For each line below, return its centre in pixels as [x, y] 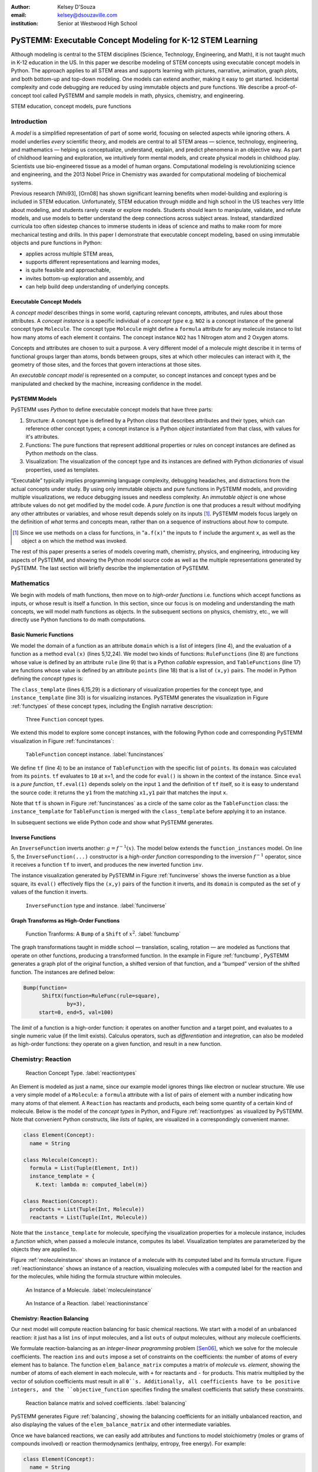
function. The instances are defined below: [63, 972]
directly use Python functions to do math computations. [78, 620]
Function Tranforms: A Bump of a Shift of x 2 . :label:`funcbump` [103, 934]
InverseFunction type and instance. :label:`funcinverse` [96, 905]
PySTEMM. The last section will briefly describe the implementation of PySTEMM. [110, 568]
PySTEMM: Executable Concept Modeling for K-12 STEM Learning [135, 40]
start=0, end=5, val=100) [76, 1012]
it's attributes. [42, 437]
